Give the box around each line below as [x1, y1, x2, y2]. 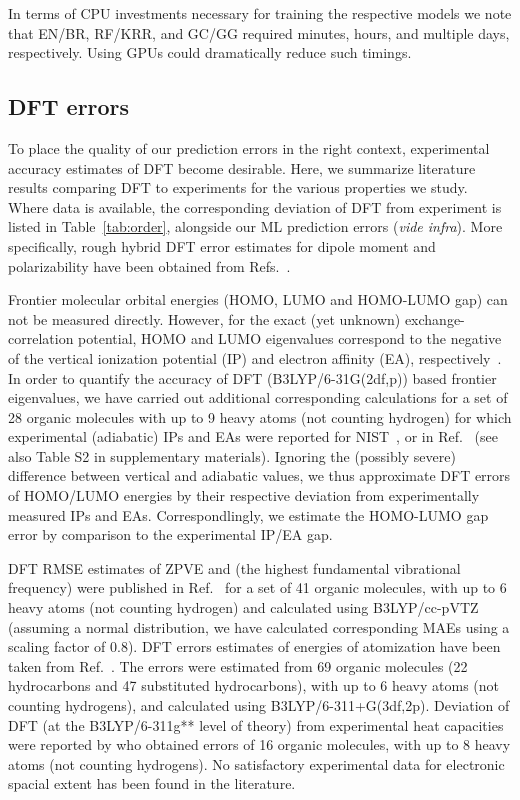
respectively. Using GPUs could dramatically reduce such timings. [8, 42, 412, 63]
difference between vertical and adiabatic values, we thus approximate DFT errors [8, 465, 511, 486]
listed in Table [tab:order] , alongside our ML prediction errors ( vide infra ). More [8, 216, 503, 237]
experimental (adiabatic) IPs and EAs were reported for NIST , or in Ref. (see [8, 426, 498, 447]
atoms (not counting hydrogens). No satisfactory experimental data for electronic [8, 753, 505, 774]
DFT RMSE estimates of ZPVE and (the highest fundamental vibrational [8, 557, 461, 578]
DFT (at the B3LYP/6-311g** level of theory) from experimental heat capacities [8, 714, 504, 735]
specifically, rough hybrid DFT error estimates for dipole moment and [8, 235, 436, 256]
